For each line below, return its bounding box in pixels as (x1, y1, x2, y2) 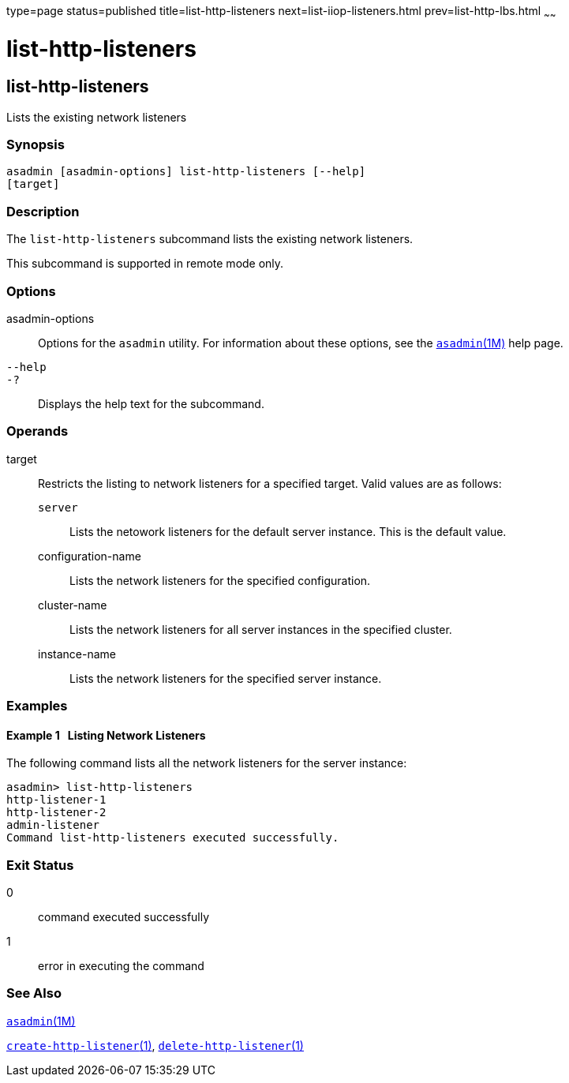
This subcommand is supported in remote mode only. (6, 257, 284, 271)
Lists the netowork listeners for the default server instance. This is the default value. (69, 524, 507, 538)
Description (6, 203, 80, 219)
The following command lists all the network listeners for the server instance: (6, 756, 407, 770)
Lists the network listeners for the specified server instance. (69, 671, 382, 685)
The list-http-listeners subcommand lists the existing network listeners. (6, 232, 414, 246)
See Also (6, 985, 62, 1002)
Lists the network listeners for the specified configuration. (69, 573, 371, 587)
